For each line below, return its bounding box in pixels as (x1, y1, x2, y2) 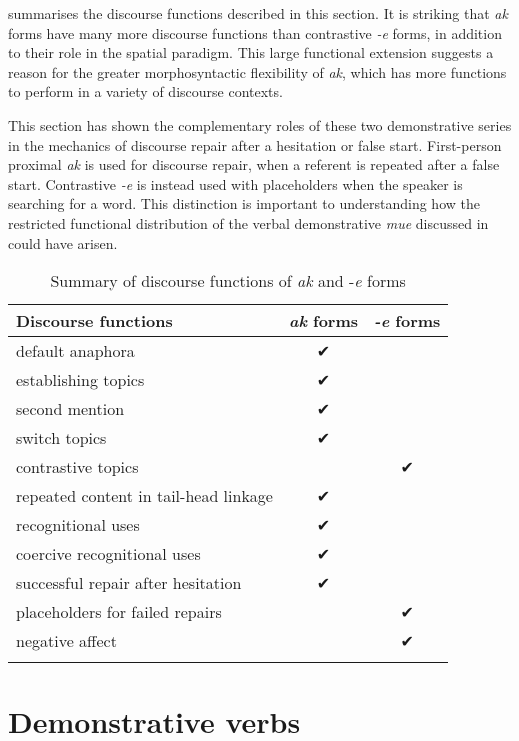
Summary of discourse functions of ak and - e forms (50, 269, 406, 293)
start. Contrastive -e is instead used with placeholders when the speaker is (8, 173, 463, 194)
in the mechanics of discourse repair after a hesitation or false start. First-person (8, 134, 502, 155)
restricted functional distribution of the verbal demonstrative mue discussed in (8, 212, 489, 233)
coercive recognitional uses (16, 542, 201, 566)
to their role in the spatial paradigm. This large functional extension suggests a (8, 42, 494, 63)
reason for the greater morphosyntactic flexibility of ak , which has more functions (8, 61, 507, 82)
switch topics (16, 426, 107, 450)
